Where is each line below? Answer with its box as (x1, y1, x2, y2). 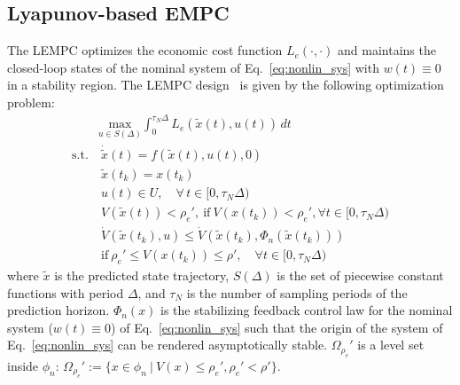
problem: (7, 92, 55, 111)
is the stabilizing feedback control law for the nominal (160, 301, 453, 319)
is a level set (357, 335, 425, 354)
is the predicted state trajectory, (54, 265, 230, 284)
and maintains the (338, 41, 436, 59)
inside (7, 356, 39, 374)
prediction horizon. (7, 301, 110, 319)
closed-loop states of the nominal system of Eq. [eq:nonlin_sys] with (7, 58, 379, 76)
